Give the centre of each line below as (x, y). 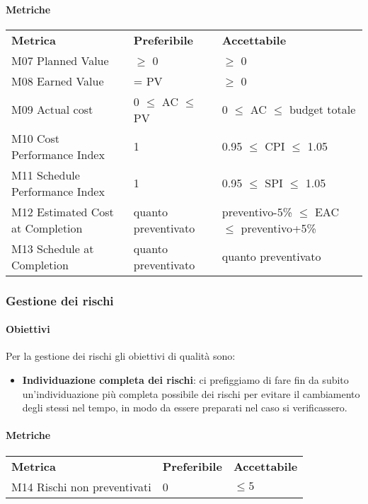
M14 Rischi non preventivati (81, 486)
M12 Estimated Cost (63, 211)
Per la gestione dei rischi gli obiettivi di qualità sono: (121, 356)
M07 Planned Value (60, 60)
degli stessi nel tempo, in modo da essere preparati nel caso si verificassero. (185, 408)
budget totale (322, 110)
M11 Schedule (46, 175)
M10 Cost (36, 138)
